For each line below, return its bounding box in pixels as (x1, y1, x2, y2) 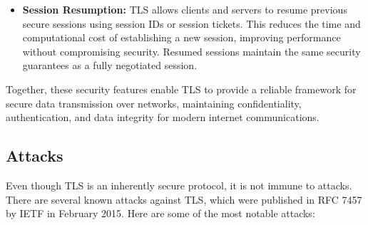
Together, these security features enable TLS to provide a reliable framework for (6, 81, 357, 96)
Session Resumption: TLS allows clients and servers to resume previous (22, 2, 347, 16)
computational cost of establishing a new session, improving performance (22, 30, 341, 45)
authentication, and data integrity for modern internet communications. (6, 110, 320, 125)
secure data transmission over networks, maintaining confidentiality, (6, 95, 302, 110)
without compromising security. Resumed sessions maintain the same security (22, 43, 361, 58)
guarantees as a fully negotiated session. (22, 58, 198, 73)
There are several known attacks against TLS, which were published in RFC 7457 (6, 192, 362, 206)
